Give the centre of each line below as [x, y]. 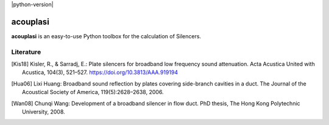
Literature [26, 52]
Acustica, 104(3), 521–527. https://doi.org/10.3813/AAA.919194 [100, 72]
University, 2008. [44, 112]
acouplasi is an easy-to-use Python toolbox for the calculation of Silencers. [106, 36]
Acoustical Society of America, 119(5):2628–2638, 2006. [93, 92]
